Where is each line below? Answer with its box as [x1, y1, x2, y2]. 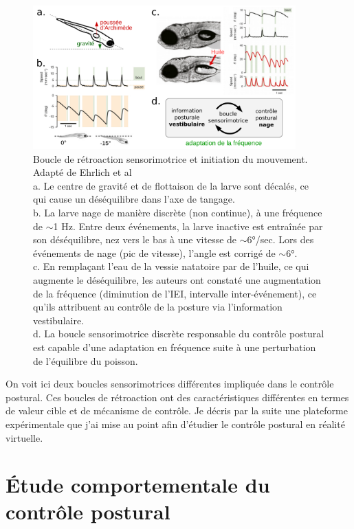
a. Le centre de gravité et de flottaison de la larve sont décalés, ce [33, 178, 309, 192]
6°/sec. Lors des [247, 232, 314, 247]
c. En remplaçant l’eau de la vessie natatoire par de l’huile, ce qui [33, 259, 309, 273]
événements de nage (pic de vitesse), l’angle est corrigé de [33, 245, 276, 260]
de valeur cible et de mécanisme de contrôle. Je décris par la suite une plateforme [5, 403, 348, 418]
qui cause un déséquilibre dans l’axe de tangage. [33, 192, 235, 206]
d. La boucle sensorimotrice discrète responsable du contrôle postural [33, 326, 324, 341]
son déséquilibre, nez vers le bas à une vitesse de [33, 232, 237, 247]
